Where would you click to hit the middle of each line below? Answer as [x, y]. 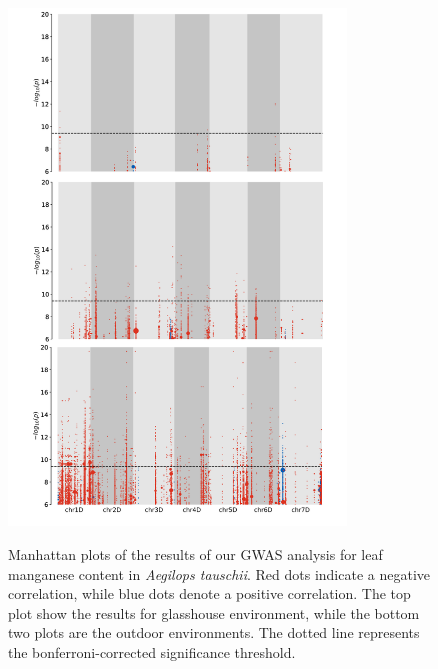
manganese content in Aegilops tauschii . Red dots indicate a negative [219, 573]
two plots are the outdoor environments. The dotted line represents [214, 632]
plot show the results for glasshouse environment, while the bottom [214, 612]
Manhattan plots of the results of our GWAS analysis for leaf [195, 553]
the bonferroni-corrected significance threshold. [152, 651]
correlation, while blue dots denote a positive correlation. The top [209, 593]
